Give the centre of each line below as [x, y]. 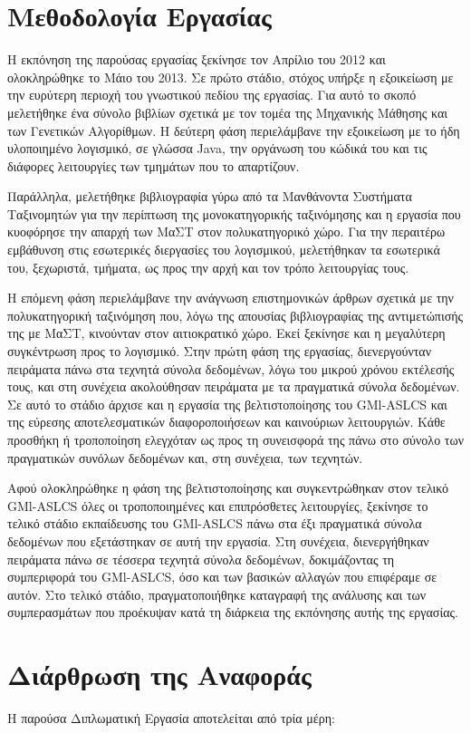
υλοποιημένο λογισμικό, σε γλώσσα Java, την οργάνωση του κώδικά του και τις [217, 148]
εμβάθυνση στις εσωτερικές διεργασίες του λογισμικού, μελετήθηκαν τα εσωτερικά [224, 250]
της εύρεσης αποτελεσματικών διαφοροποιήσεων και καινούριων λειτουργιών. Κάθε [226, 422]
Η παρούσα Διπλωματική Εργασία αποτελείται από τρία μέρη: [171, 718]
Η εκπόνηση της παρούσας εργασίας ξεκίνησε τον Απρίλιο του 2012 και [197, 59]
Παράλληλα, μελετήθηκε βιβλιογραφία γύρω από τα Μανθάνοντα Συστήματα [210, 196]
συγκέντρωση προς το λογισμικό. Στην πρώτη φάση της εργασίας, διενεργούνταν [220, 351]
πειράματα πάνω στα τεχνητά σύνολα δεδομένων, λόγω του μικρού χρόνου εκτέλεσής [231, 368]
